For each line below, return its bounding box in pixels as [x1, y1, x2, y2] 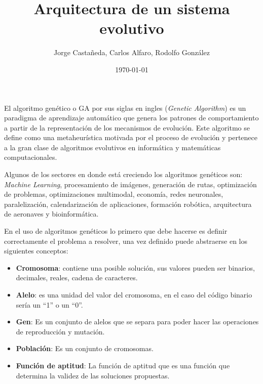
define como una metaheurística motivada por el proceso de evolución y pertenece [4, 132, 257, 143]
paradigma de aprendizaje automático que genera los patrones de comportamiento [4, 112, 259, 123]
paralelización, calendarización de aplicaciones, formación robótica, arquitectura [4, 198, 252, 209]
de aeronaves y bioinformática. [4, 208, 99, 219]
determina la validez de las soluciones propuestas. [16, 370, 170, 380]
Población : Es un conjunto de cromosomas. [16, 343, 154, 354]
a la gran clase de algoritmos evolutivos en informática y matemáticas [4, 142, 221, 152]
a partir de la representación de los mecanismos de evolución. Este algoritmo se [4, 122, 250, 133]
